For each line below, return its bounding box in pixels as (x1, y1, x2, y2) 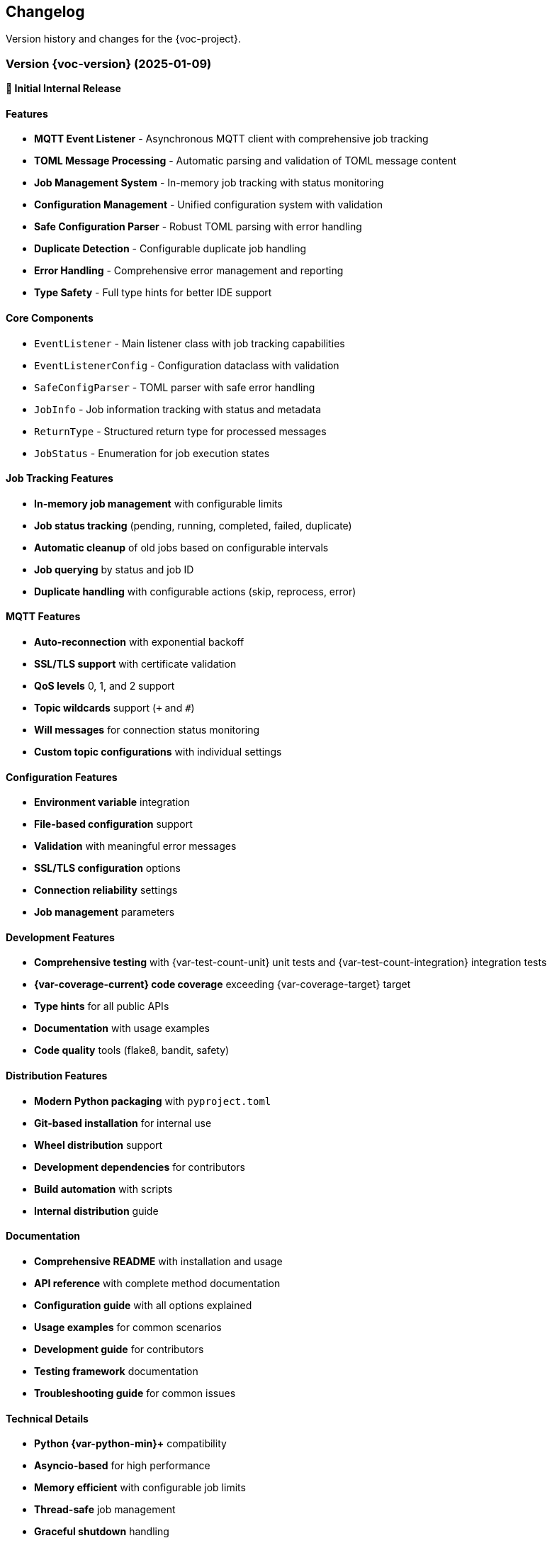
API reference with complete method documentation (34, 1277, 281, 1289)
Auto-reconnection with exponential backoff (34, 636, 244, 649)
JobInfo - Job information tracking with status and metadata (34, 403, 322, 415)
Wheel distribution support (34, 1138, 163, 1151)
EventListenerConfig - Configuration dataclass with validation (34, 359, 339, 371)
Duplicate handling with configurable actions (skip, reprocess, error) (34, 585, 356, 597)
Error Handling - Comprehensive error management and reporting (34, 264, 344, 277)
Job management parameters (34, 906, 175, 919)
